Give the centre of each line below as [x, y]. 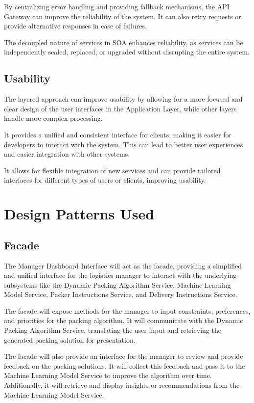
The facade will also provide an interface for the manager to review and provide [124, 356]
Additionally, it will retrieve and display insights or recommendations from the [122, 385]
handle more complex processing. [53, 118]
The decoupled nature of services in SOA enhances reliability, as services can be [124, 42]
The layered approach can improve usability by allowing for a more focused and [123, 99]
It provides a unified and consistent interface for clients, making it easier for [118, 134]
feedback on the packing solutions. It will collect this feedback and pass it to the [125, 365]
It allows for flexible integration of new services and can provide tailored [112, 170]
